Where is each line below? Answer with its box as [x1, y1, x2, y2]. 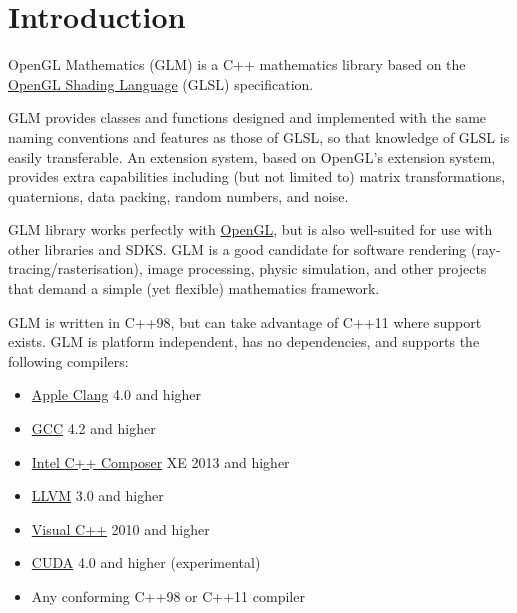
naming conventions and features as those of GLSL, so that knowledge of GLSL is [8, 126, 510, 147]
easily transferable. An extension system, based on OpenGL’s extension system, [8, 146, 496, 167]
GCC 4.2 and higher [31, 418, 156, 439]
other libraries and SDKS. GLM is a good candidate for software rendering [8, 238, 467, 259]
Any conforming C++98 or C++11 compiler [31, 586, 305, 606]
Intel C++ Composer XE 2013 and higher [31, 451, 290, 472]
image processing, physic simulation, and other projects [147, 258, 487, 279]
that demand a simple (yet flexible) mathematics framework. [8, 278, 380, 299]
